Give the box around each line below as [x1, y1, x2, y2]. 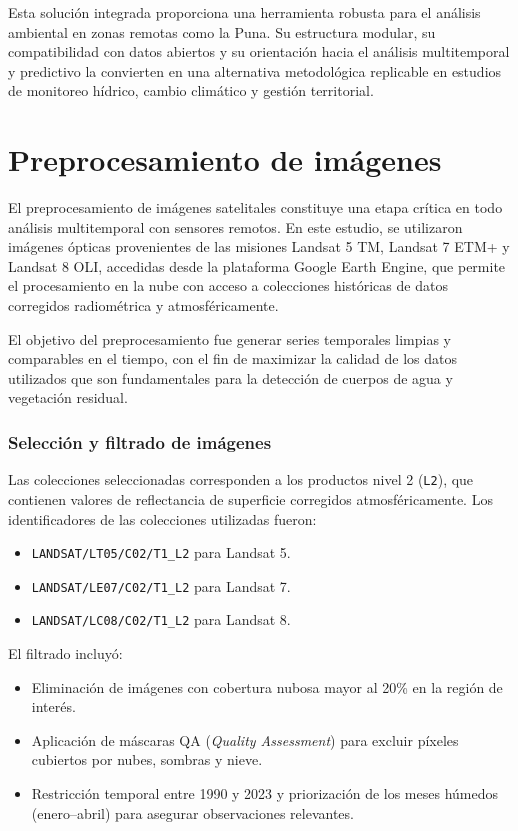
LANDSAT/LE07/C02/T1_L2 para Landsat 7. [31, 575, 291, 596]
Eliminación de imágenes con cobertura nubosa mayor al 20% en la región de [31, 676, 503, 697]
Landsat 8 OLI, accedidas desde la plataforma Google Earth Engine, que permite [8, 255, 506, 276]
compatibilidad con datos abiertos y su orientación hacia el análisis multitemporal [8, 41, 510, 62]
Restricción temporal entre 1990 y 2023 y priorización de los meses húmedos [31, 783, 499, 804]
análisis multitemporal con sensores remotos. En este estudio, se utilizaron [8, 216, 463, 237]
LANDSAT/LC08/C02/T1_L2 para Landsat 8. [31, 609, 291, 630]
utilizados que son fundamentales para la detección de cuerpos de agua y [8, 367, 453, 388]
